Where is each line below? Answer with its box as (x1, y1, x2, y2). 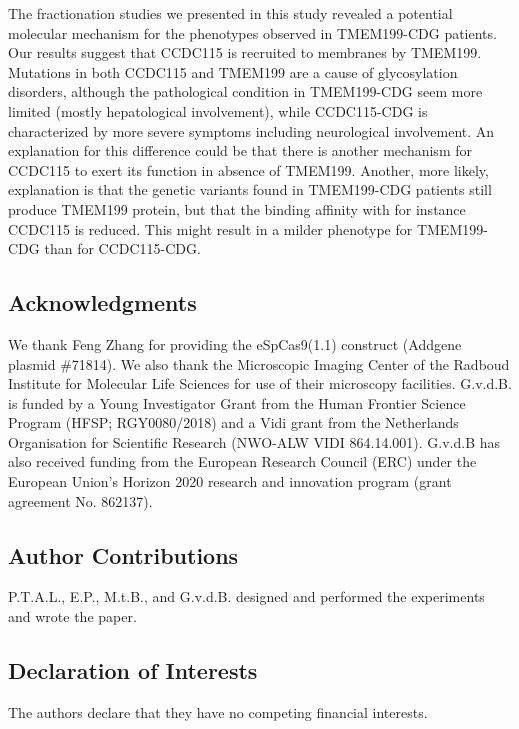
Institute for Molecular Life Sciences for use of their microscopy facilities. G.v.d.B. (8, 373, 512, 394)
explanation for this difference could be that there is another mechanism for (8, 140, 472, 161)
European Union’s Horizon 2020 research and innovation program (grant (8, 471, 452, 492)
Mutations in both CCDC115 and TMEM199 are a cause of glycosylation (8, 61, 458, 82)
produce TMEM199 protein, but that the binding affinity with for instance (8, 198, 466, 219)
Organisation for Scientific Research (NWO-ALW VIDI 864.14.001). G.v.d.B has (8, 431, 501, 452)
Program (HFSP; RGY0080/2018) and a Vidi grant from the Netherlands (8, 412, 459, 433)
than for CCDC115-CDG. (44, 238, 201, 259)
